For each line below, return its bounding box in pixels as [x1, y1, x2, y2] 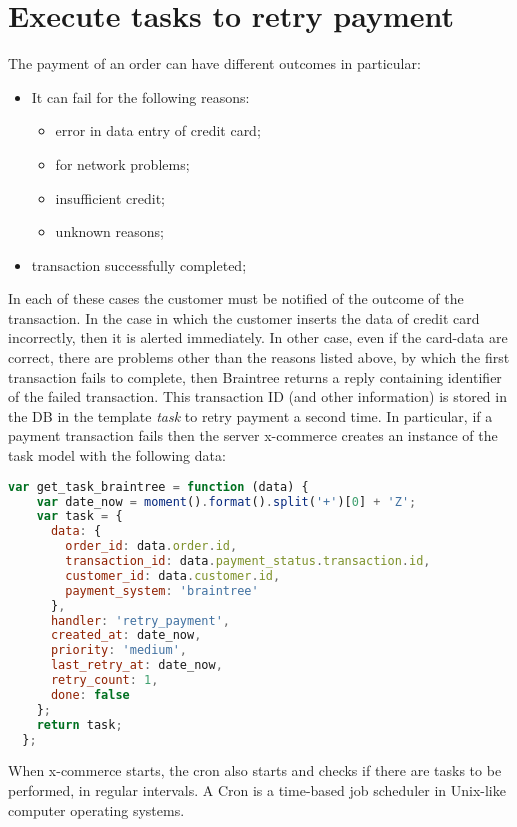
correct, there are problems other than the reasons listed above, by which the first [8, 347, 510, 368]
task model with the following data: [8, 445, 226, 466]
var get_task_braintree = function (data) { [8, 479, 309, 494]
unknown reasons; [55, 221, 164, 242]
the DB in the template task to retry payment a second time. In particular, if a [8, 405, 493, 426]
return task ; [36, 717, 123, 732]
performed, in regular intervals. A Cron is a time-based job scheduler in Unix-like [8, 779, 506, 800]
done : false [50, 687, 130, 702]
